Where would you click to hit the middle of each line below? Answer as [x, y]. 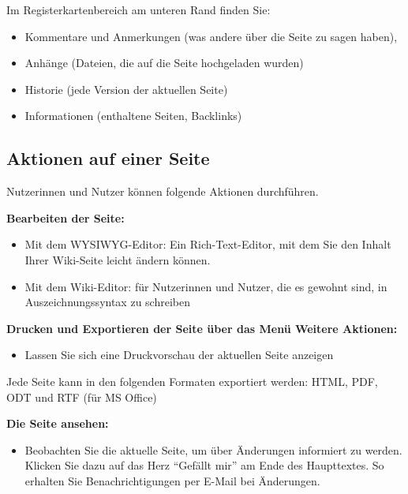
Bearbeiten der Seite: [66, 217]
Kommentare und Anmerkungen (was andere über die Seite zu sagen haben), [211, 36]
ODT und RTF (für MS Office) [82, 397]
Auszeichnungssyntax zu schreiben [107, 302]
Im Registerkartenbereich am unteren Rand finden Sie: [138, 9]
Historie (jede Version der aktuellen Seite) [126, 89]
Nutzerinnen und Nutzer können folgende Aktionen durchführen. [163, 191]
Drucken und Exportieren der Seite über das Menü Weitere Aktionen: [202, 328]
